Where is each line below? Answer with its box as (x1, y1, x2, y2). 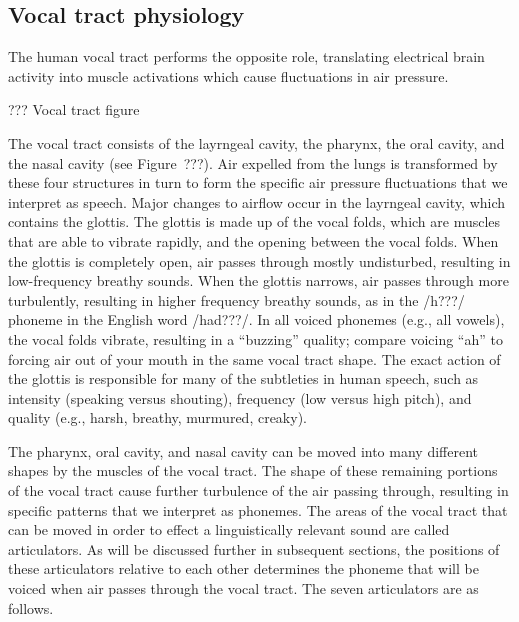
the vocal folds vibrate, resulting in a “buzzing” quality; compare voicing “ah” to (8, 328, 503, 349)
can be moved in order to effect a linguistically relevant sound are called (8, 519, 450, 540)
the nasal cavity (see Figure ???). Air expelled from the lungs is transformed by (8, 152, 498, 173)
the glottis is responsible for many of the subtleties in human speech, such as (8, 368, 479, 389)
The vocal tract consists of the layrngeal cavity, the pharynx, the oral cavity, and (8, 132, 505, 153)
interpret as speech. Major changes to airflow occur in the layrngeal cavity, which (8, 191, 506, 212)
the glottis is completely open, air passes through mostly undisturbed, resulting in (8, 250, 511, 271)
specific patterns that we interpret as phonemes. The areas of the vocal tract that (8, 499, 508, 520)
